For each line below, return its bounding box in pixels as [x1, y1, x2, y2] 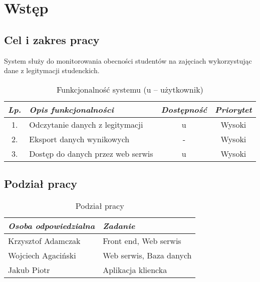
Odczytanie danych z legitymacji [29, 118, 143, 130]
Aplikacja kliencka [103, 263, 167, 275]
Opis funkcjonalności [29, 103, 114, 115]
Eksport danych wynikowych [29, 133, 130, 145]
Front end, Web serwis [103, 234, 181, 246]
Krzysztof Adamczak [8, 234, 81, 246]
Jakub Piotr [8, 263, 50, 275]
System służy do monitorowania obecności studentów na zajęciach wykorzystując [4, 55, 252, 66]
